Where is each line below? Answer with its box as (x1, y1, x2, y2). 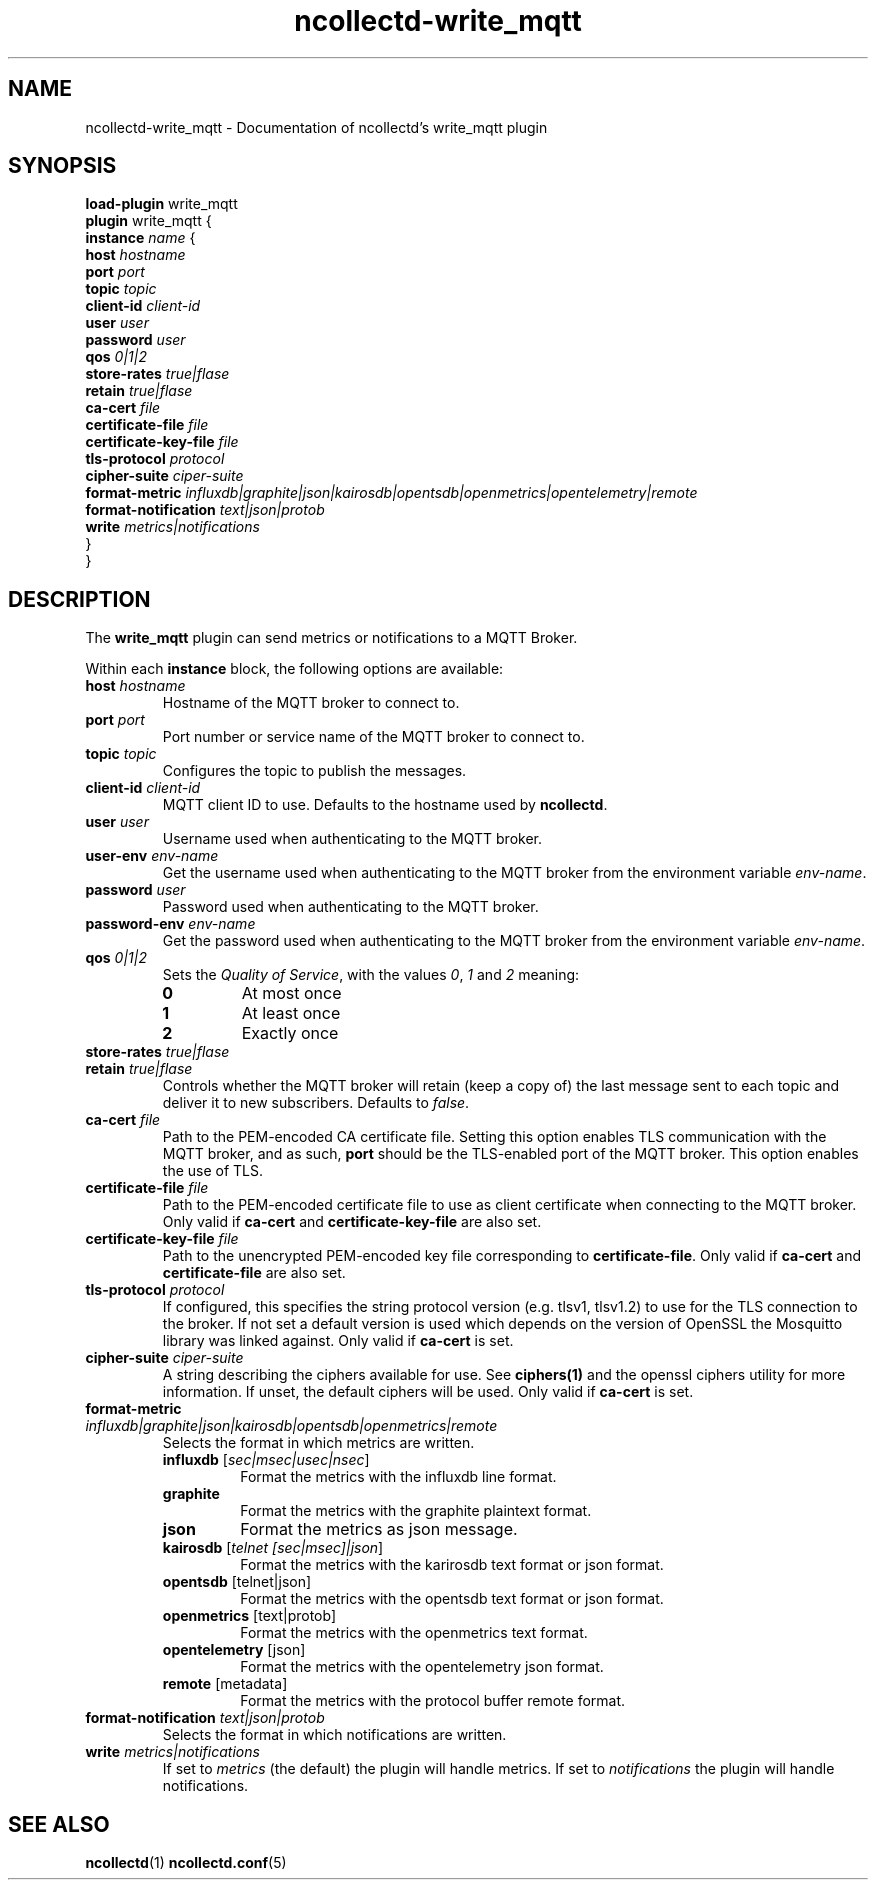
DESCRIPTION (8, 586, 151, 612)
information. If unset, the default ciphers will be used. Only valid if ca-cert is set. (162, 1383, 694, 1401)
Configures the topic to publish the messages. (162, 762, 467, 780)
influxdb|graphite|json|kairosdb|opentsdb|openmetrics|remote (85, 1417, 498, 1435)
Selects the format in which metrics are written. (162, 1434, 475, 1452)
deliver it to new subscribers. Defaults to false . (162, 1094, 470, 1112)
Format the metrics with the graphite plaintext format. (240, 1502, 592, 1520)
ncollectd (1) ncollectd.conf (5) (85, 1854, 287, 1872)
